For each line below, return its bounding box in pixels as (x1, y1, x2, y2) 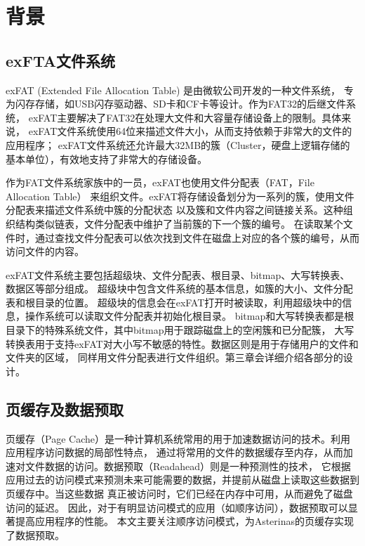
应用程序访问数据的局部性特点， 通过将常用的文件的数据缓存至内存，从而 (6, 445, 343, 460)
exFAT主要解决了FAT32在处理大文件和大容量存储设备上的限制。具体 (28, 110, 342, 124)
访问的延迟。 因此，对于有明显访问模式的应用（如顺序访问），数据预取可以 (6, 500, 348, 514)
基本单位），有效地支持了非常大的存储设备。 (6, 151, 207, 166)
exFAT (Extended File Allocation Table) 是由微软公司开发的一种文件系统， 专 (6, 82, 354, 97)
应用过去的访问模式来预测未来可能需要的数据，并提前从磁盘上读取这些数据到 (6, 472, 359, 487)
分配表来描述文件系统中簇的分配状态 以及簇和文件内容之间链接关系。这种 (6, 202, 343, 217)
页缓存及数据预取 (6, 398, 124, 420)
